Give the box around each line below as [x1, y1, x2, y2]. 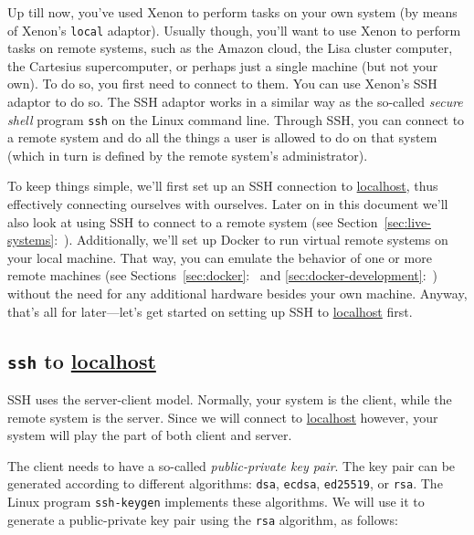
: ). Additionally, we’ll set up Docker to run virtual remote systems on [54, 230, 448, 249]
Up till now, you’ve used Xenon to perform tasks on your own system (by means [7, 3, 458, 21]
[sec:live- [384, 212, 431, 231]
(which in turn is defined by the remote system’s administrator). [7, 145, 368, 164]
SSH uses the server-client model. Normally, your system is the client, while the [7, 390, 452, 408]
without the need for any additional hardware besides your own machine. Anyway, [7, 284, 468, 303]
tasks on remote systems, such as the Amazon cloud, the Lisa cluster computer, [7, 38, 453, 58]
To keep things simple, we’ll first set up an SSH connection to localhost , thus [7, 176, 438, 195]
